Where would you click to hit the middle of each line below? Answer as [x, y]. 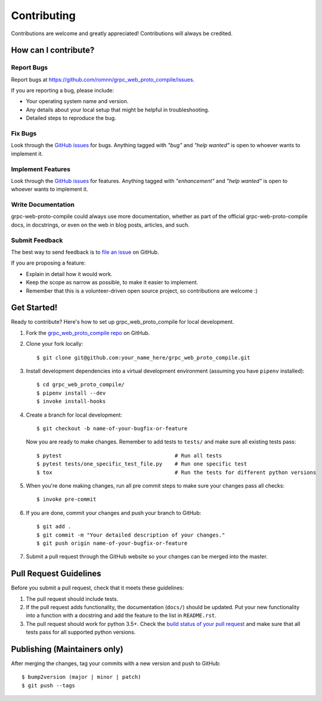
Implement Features [41, 169]
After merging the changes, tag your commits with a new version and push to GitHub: [116, 663]
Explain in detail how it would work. [69, 274]
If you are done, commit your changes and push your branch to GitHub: [114, 513]
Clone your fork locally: [55, 344]
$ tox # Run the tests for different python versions [177, 472]
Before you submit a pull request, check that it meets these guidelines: [97, 588]
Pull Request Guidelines [56, 574]
